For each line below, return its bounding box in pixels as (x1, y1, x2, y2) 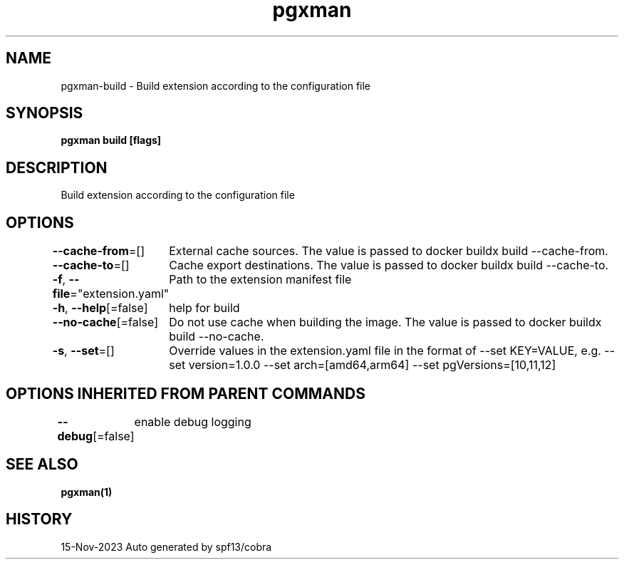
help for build (169, 301, 240, 316)
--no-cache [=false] (52, 315, 159, 330)
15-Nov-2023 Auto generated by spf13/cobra (61, 540, 272, 553)
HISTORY (6, 510, 73, 529)
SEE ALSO (6, 455, 78, 474)
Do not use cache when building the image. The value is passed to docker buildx (169, 315, 602, 330)
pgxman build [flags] (61, 134, 162, 147)
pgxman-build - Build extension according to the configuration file (61, 79, 371, 92)
